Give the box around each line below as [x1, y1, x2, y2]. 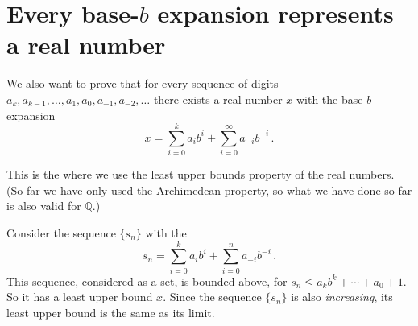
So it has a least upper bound [6, 288, 153, 305]
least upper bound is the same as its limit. [6, 303, 215, 320]
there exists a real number [153, 90, 283, 107]
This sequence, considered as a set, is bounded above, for [6, 272, 288, 289]
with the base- [296, 90, 367, 107]
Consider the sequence [6, 225, 116, 241]
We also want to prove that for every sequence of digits [6, 75, 279, 92]
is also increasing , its [291, 288, 393, 305]
